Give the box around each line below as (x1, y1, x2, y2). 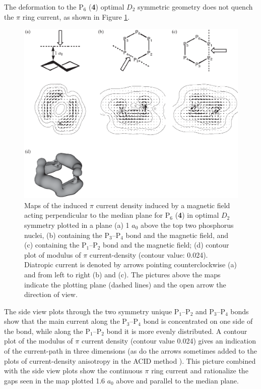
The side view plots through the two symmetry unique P (4, 306, 179, 316)
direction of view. (24, 289, 78, 300)
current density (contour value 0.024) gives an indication (81, 335, 256, 346)
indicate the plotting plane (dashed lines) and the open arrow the (24, 279, 226, 289)
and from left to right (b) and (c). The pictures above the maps (24, 269, 221, 279)
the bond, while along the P (4, 325, 90, 336)
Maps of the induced (24, 200, 88, 210)
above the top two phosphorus (140, 219, 234, 230)
